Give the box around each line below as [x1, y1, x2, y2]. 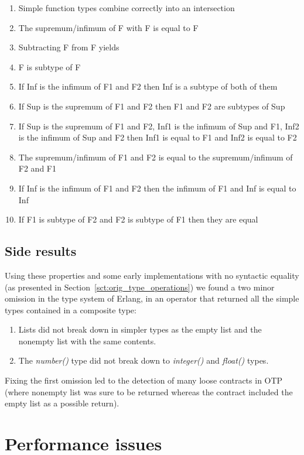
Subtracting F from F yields [18, 41, 119, 53]
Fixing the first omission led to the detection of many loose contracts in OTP [5, 374, 283, 386]
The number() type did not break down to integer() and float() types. [18, 354, 269, 367]
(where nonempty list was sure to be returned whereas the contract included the [5, 385, 293, 398]
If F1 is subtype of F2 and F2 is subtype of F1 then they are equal [18, 213, 258, 225]
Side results [5, 242, 77, 260]
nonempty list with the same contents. [18, 334, 156, 347]
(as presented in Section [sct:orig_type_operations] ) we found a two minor [5, 280, 275, 293]
